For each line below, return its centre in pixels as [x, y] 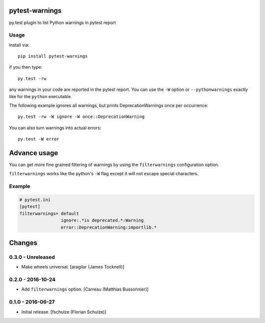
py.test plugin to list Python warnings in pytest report [63, 23]
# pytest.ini [35, 200]
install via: [19, 45]
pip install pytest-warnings [53, 56]
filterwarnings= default [49, 213]
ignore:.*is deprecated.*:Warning [102, 220]
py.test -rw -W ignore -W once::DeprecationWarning [81, 117]
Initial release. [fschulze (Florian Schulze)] [64, 312]
